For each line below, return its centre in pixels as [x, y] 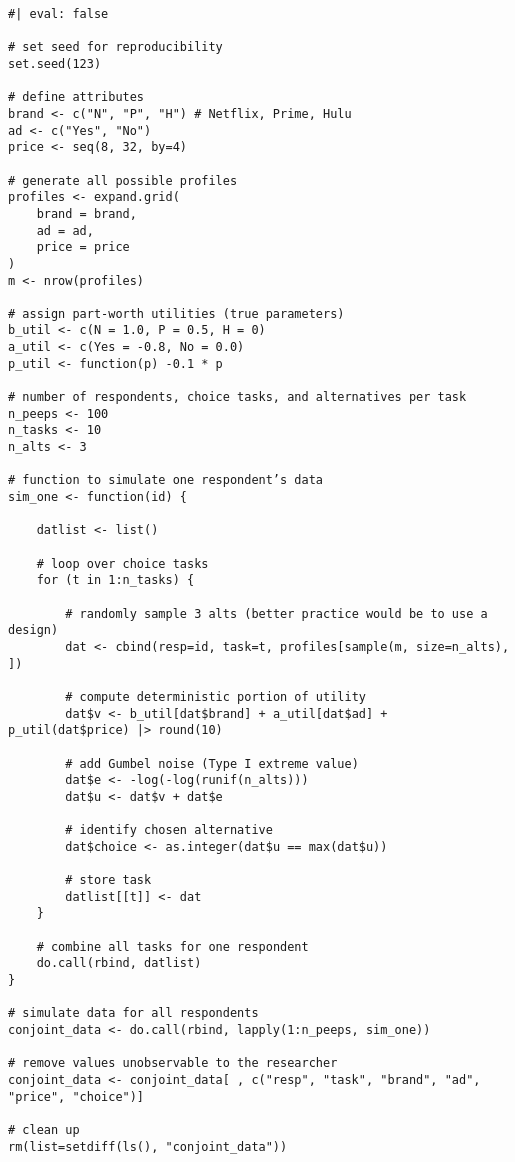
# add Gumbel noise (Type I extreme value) [212, 763]
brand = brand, [86, 213]
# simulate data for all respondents [133, 1013]
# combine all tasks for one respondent [172, 946]
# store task [108, 880]
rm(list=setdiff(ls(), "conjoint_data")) [148, 1146]
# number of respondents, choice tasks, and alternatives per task [237, 397]
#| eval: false [58, 14]
